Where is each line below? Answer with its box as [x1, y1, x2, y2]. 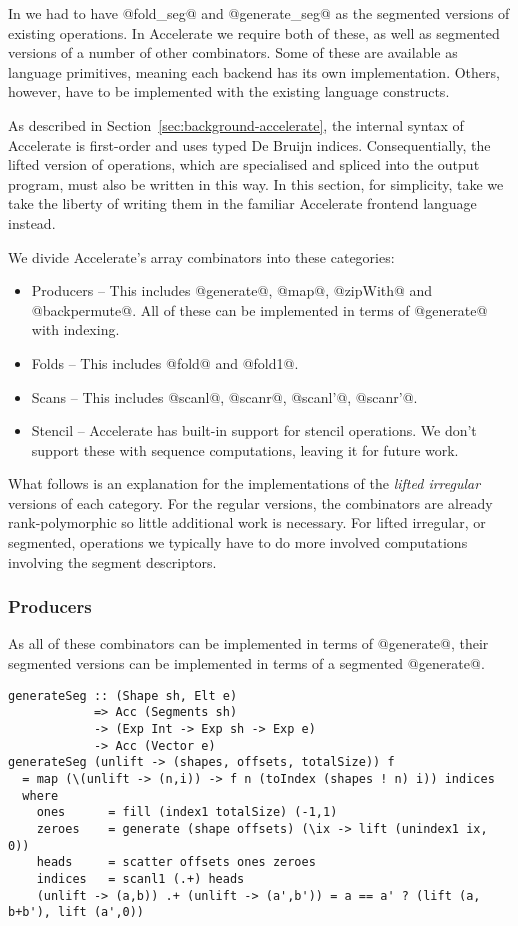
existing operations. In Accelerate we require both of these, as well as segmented [8, 22, 500, 43]
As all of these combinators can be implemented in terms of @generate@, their [8, 633, 489, 654]
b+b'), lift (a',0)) [8, 905, 145, 920]
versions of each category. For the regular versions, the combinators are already [8, 492, 493, 513]
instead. [8, 212, 56, 233]
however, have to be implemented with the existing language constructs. [8, 81, 450, 102]
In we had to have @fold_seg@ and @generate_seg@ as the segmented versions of [8, 3, 510, 23]
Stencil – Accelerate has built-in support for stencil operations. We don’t [31, 420, 477, 441]
